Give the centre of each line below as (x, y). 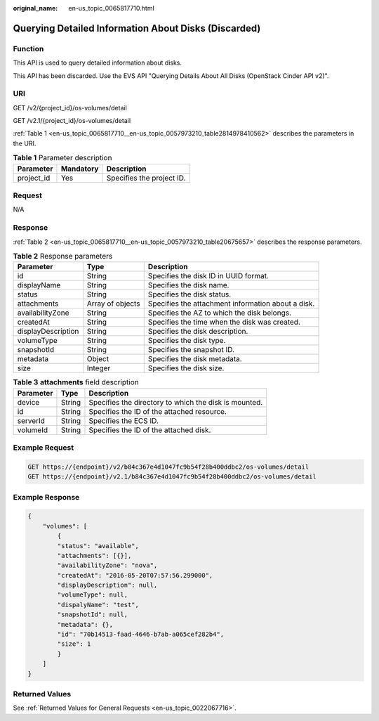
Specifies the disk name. (188, 285)
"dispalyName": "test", (98, 605)
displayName (39, 285)
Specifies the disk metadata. (195, 359)
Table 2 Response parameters (63, 256)
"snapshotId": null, (93, 615)
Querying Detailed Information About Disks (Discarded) (137, 28)
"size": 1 (74, 644)
